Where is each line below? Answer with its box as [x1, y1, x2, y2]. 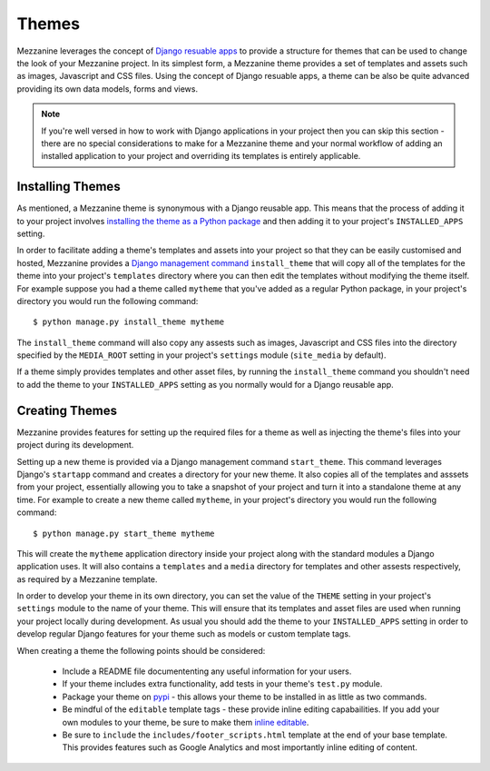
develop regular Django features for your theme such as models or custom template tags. [16, 628, 351, 639]
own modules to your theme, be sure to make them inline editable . [62, 717, 309, 727]
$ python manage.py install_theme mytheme [33, 317, 225, 327]
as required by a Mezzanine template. [16, 573, 158, 585]
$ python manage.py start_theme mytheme [33, 528, 215, 539]
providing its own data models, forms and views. [16, 83, 199, 94]
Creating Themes [16, 402, 118, 418]
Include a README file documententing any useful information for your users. [62, 666, 352, 677]
